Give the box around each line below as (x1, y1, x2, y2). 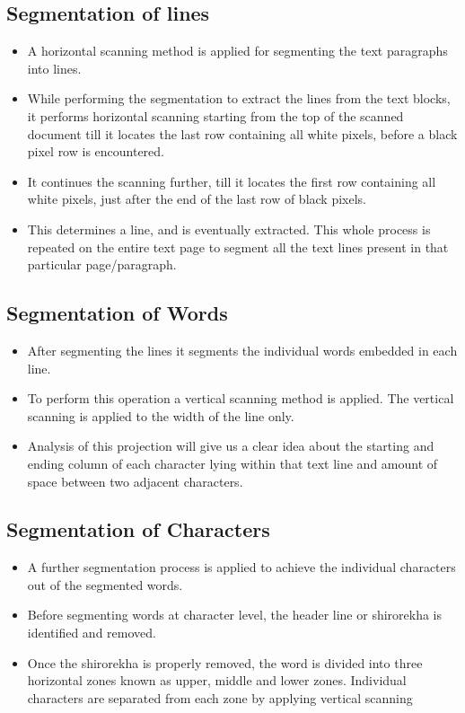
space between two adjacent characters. (27, 471, 243, 490)
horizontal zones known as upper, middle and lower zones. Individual (27, 671, 407, 690)
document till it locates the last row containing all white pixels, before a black (27, 124, 458, 143)
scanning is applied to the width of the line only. (27, 406, 294, 425)
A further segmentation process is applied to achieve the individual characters (27, 558, 456, 577)
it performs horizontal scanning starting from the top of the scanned (27, 106, 404, 125)
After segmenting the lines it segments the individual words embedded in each (27, 340, 458, 359)
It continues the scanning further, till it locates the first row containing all (27, 172, 436, 190)
